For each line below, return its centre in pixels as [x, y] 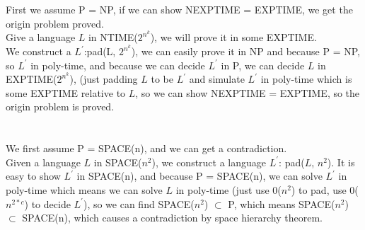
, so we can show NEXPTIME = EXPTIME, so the [248, 92]
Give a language [41, 37]
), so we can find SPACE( [139, 203]
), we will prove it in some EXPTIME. [233, 37]
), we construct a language [209, 162]
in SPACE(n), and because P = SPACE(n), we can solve [199, 176]
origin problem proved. [55, 23]
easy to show [33, 176]
